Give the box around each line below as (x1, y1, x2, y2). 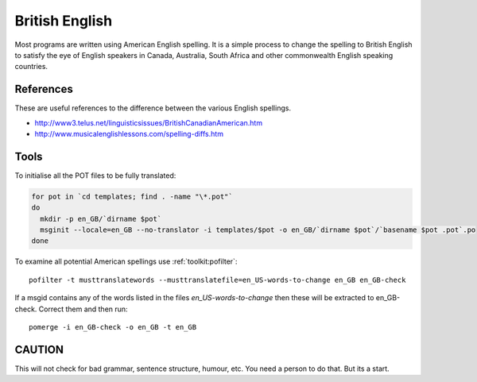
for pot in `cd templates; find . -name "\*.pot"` (31, 191, 234, 201)
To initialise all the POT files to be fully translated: (14, 171, 176, 180)
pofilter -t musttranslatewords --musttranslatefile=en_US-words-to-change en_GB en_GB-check (29, 275, 406, 284)
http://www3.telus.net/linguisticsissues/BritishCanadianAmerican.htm (34, 118, 262, 127)
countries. (14, 62, 48, 71)
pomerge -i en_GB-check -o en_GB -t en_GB (29, 322, 197, 332)
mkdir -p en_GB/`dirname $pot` (40, 214, 162, 223)
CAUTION (14, 342, 64, 357)
